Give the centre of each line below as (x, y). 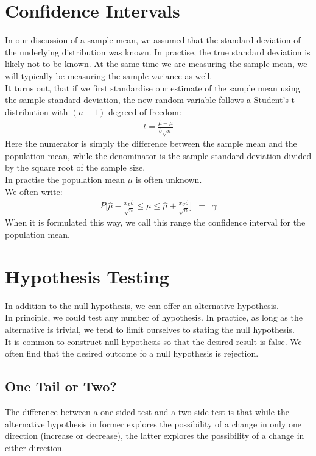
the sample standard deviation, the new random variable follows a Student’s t (150, 100)
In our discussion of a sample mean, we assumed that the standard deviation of (153, 40)
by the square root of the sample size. (75, 167)
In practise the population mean (65, 179)
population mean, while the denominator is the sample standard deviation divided (158, 155)
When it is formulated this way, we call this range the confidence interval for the (155, 222)
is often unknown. (169, 179)
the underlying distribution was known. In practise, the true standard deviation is (158, 52)
